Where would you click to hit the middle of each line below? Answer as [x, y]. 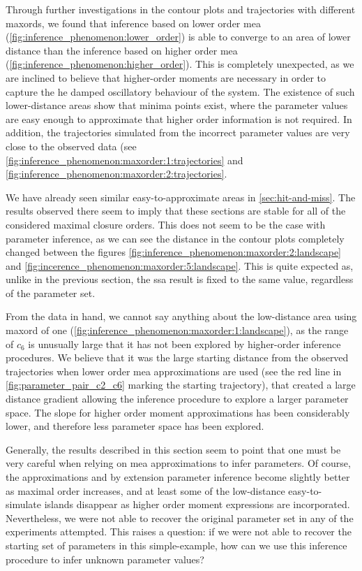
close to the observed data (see [71, 146]
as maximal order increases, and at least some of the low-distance [145, 490]
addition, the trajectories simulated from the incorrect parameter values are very [178, 132]
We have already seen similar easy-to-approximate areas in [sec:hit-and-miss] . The [181, 197]
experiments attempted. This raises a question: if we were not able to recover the [179, 532]
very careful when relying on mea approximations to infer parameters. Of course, [178, 463]
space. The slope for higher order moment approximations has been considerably [178, 412]
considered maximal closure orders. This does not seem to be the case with [166, 224]
